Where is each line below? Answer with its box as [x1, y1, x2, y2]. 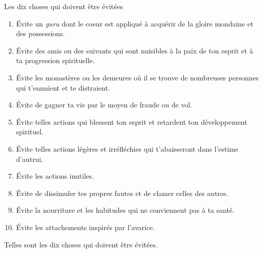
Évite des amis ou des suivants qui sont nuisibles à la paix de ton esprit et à [16, 45, 253, 55]
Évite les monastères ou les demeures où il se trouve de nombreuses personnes [16, 72, 259, 82]
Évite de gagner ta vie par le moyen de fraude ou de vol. [16, 99, 192, 110]
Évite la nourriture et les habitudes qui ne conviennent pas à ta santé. [16, 205, 235, 215]
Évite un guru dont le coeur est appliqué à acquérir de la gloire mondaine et [16, 18, 253, 29]
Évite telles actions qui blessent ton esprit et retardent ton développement [16, 116, 247, 127]
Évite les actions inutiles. [16, 171, 94, 181]
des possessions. [16, 28, 65, 39]
